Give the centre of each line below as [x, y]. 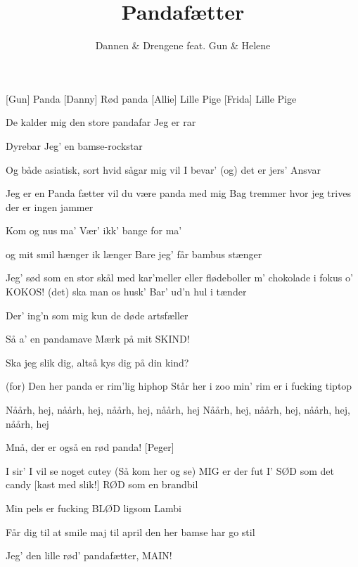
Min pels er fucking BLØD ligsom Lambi [94, 508]
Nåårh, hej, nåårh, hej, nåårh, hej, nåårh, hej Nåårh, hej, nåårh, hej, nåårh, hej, [178, 410]
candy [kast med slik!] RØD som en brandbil [102, 484]
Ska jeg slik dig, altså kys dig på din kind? [97, 362]
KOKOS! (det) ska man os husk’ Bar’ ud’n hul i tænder [126, 292]
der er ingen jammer [50, 206]
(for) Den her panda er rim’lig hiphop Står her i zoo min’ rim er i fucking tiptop [179, 386]
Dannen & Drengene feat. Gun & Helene [183, 45]
